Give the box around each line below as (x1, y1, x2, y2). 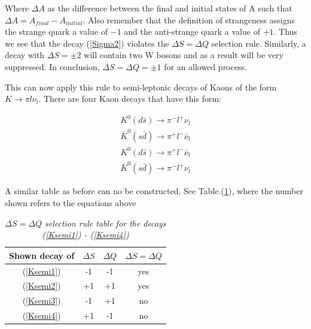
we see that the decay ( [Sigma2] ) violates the (5, 37, 169, 49)
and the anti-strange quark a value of (124, 25, 260, 38)
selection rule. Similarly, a (211, 37, 306, 49)
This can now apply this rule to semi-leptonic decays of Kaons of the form (5, 80, 277, 93)
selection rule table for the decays (44, 216, 166, 229)
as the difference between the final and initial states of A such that (47, 2, 292, 14)
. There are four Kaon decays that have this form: (38, 92, 221, 105)
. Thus (273, 25, 297, 38)
